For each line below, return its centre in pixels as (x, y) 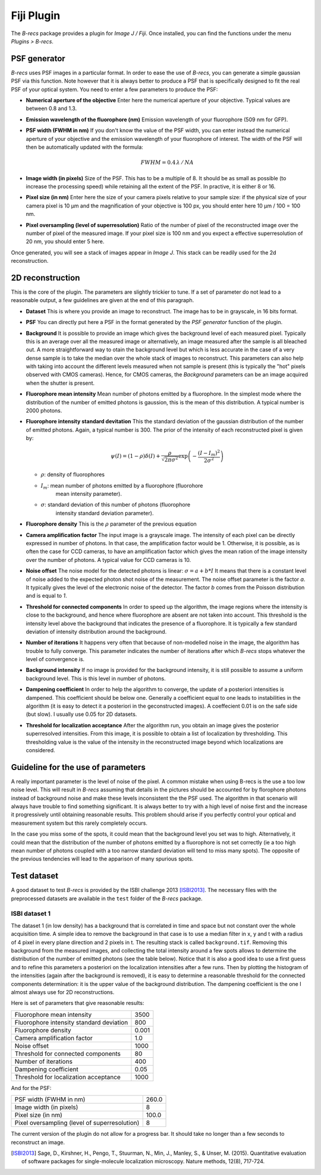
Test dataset (35, 876)
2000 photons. (44, 411)
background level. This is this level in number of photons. (96, 678)
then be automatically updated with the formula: (85, 147)
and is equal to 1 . (47, 596)
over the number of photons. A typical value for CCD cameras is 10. (108, 560)
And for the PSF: (31, 1088)
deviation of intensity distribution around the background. (96, 632)
